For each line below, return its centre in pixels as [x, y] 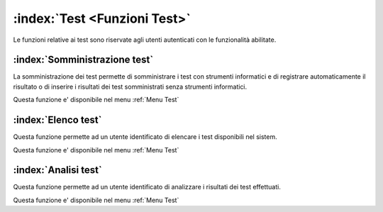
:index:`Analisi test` [57, 170]
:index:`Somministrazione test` [83, 60]
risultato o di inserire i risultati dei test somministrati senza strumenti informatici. [130, 87]
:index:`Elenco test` [57, 120]
